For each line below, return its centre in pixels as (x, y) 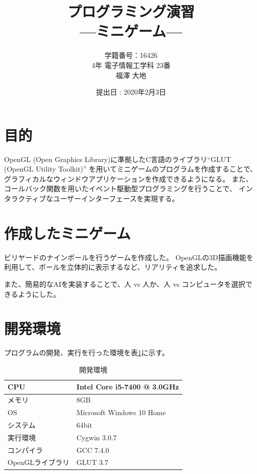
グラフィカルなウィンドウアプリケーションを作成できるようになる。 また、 (128, 178)
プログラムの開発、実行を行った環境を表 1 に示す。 (87, 352)
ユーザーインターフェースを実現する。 (116, 198)
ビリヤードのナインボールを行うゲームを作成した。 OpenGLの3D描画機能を (129, 257)
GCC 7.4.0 (93, 450)
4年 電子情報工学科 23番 (131, 65)
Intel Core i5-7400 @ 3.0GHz (128, 387)
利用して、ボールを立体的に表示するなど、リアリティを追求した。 (113, 267)
